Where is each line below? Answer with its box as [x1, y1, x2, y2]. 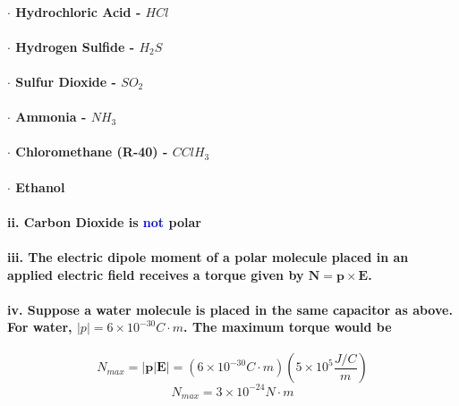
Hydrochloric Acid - [15, 2, 141, 21]
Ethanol [15, 177, 65, 196]
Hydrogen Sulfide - [15, 37, 135, 55]
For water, [7, 317, 72, 336]
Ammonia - [15, 107, 87, 126]
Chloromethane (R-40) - [15, 142, 168, 161]
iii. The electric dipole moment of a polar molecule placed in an [7, 247, 409, 266]
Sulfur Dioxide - [15, 72, 116, 90]
